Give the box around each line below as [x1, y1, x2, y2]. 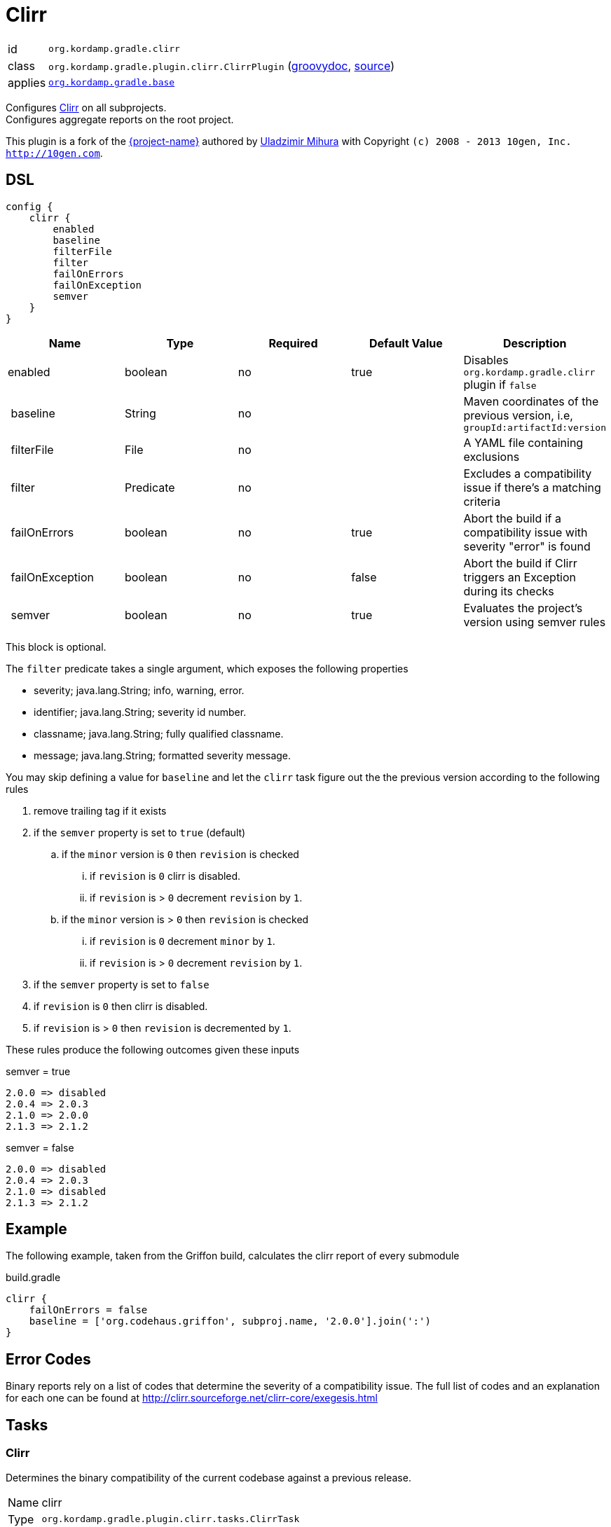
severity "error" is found [463, 539, 591, 553]
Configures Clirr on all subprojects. [6, 101, 167, 113]
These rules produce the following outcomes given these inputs [6, 1043, 300, 1056]
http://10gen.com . [6, 146, 103, 159]
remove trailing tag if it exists [34, 804, 167, 817]
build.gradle [6, 1271, 61, 1284]
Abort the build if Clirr [463, 555, 577, 570]
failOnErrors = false [29, 1304, 148, 1316]
